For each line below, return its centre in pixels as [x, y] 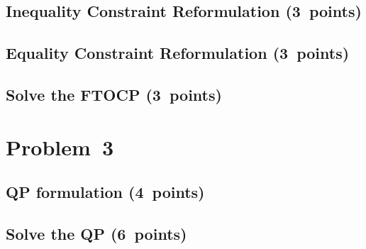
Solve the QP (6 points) [96, 233]
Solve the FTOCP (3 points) [114, 94]
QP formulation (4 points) [105, 192]
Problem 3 [60, 146]
